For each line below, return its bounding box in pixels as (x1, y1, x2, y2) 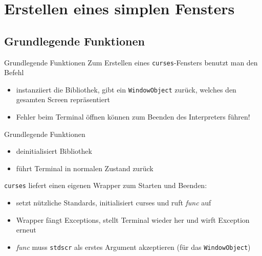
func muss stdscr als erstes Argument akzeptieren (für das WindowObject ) (16, 241, 251, 252)
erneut (16, 224, 36, 235)
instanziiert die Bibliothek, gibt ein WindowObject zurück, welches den (16, 84, 236, 95)
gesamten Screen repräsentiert (16, 94, 110, 105)
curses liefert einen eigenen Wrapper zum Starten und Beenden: (4, 180, 207, 191)
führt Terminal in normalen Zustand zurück (16, 162, 154, 173)
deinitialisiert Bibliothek (16, 146, 92, 156)
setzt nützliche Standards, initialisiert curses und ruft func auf (16, 197, 211, 208)
